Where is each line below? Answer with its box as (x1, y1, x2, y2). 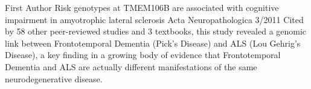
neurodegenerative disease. (5, 72, 103, 85)
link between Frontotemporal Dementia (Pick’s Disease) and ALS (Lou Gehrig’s (5, 36, 301, 49)
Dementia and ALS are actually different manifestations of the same (5, 60, 257, 73)
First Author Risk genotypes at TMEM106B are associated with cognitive (5, 1, 279, 13)
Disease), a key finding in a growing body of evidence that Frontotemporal (5, 48, 281, 61)
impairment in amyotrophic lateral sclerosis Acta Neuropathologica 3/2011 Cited (5, 13, 304, 25)
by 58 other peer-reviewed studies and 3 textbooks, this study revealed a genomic (5, 25, 307, 38)
